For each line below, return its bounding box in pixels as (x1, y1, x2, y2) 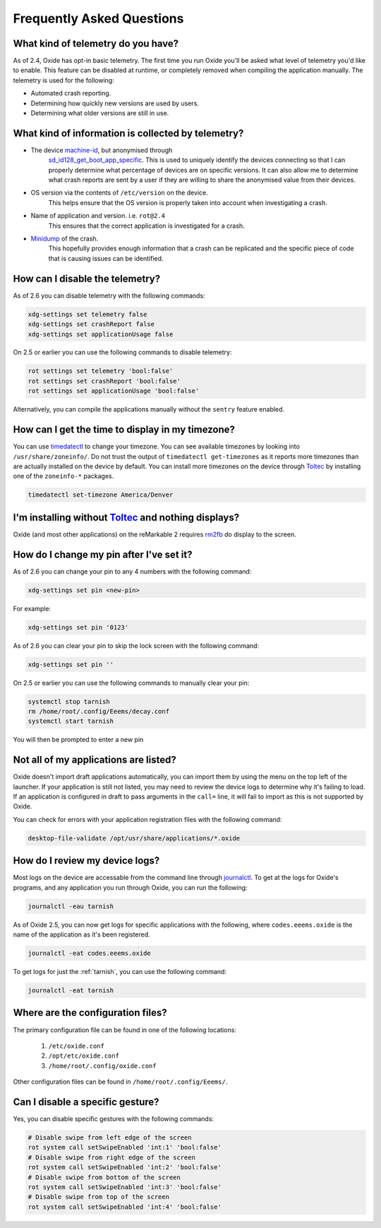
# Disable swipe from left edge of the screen (28, 1133, 192, 1142)
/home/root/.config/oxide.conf (48, 1062, 157, 1070)
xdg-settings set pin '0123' (28, 623, 129, 631)
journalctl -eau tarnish (28, 902, 114, 910)
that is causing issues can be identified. (48, 254, 164, 262)
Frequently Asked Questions (13, 11, 184, 26)
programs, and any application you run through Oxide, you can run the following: (13, 883, 248, 891)
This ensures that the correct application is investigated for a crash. (48, 221, 245, 230)
